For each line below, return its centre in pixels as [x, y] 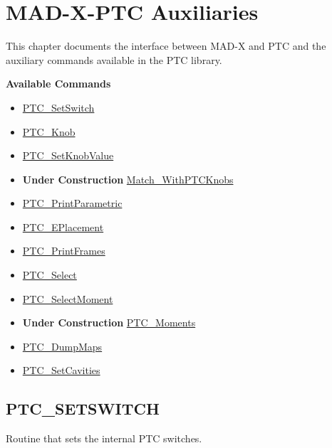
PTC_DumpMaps [62, 346]
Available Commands [58, 84]
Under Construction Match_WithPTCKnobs [128, 179]
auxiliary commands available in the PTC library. [114, 59]
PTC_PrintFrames [64, 251]
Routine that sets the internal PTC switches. [104, 438]
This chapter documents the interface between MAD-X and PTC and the [166, 46]
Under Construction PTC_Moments [109, 322]
